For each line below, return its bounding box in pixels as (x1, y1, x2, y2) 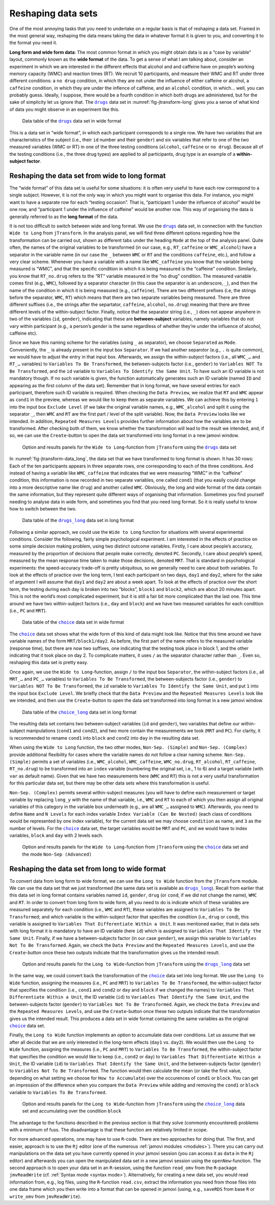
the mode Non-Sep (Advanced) (22, 851, 92, 857)
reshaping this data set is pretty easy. (9, 659, 89, 666)
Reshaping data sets (9, 8, 98, 19)
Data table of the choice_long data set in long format (22, 709, 137, 715)
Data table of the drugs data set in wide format (22, 118, 122, 124)
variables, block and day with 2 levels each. (9, 832, 104, 838)
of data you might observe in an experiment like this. (9, 106, 120, 112)
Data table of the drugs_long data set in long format (22, 517, 134, 524)
